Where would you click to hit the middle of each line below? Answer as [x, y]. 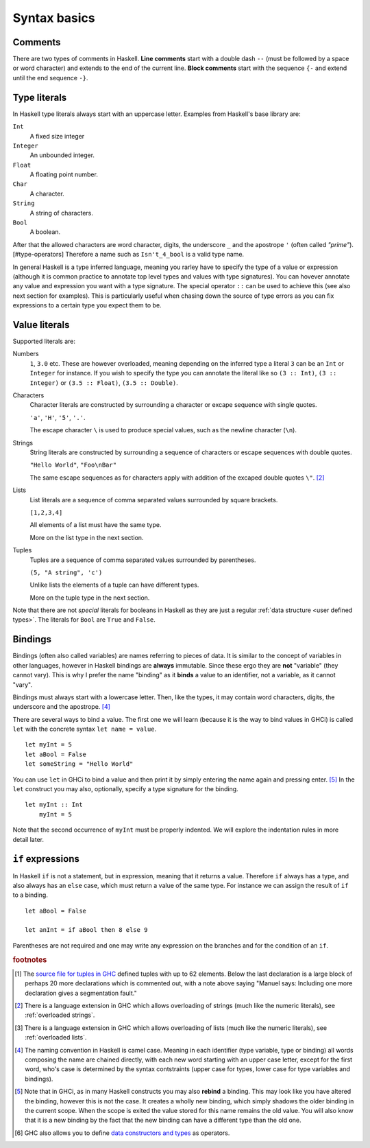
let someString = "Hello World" [79, 764]
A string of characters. [62, 213]
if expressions [46, 859]
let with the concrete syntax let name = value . [85, 729]
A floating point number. [64, 174]
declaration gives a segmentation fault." [81, 993]
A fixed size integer [57, 136]
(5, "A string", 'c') [66, 572]
